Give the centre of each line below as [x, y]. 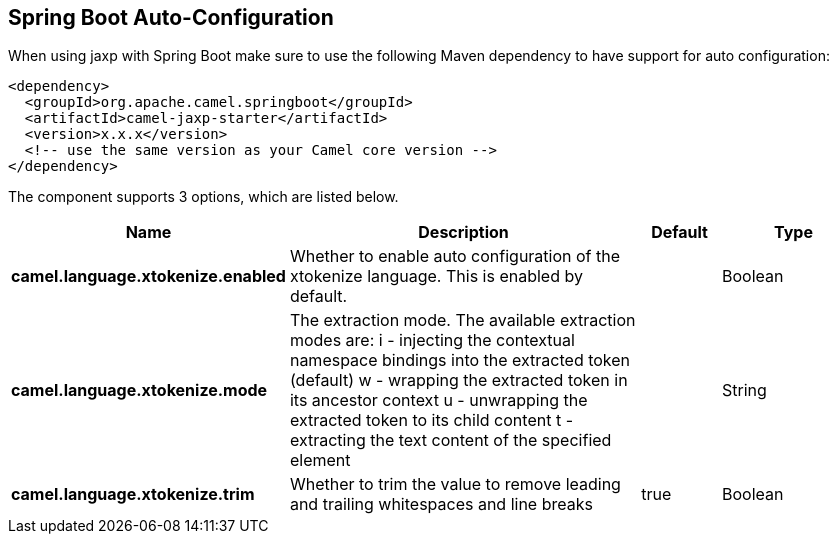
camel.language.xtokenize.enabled [148, 276]
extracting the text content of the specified [450, 440]
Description [463, 232]
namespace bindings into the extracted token [460, 360]
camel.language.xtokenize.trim [133, 494]
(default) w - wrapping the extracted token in [458, 380]
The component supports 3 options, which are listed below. [203, 197]
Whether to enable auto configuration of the [455, 256]
